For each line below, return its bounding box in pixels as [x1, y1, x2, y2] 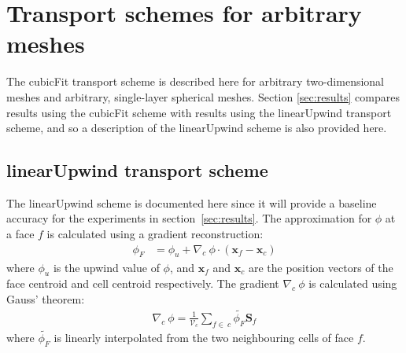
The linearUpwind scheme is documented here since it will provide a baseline [6, 194, 377, 211]
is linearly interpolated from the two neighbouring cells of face [54, 329, 354, 345]
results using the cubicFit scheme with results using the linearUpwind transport [6, 104, 392, 120]
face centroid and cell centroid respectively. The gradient [6, 275, 279, 292]
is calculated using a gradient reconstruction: [46, 226, 264, 242]
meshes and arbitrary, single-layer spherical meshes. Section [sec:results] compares [6, 88, 400, 105]
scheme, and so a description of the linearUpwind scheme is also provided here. [6, 120, 387, 136]
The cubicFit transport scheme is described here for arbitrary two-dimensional [6, 73, 385, 90]
